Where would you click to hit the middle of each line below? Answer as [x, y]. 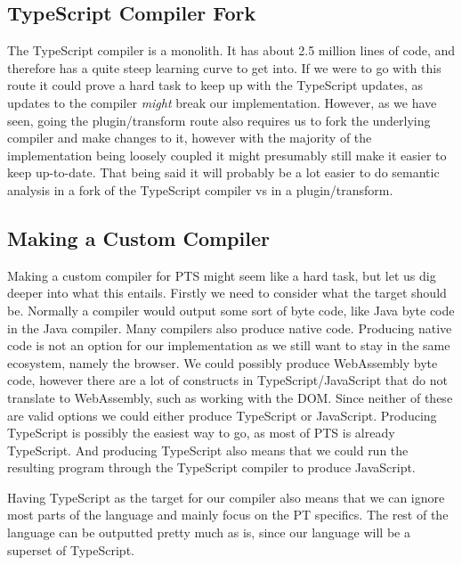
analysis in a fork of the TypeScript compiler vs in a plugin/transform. [200, 189]
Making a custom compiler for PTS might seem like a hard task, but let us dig [222, 275]
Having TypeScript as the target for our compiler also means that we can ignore [226, 497]
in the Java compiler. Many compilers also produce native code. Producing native [230, 328]
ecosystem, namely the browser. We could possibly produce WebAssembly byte [223, 362]
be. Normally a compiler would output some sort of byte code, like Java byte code [231, 310]
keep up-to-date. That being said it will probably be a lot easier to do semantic [223, 172]
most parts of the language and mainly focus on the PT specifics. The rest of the [228, 515]
